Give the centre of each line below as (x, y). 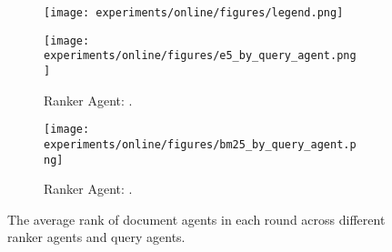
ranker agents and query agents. (96, 237)
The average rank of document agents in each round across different (196, 219)
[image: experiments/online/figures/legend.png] (194, 13)
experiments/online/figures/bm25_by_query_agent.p (200, 144)
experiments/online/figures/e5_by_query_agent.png (200, 56)
